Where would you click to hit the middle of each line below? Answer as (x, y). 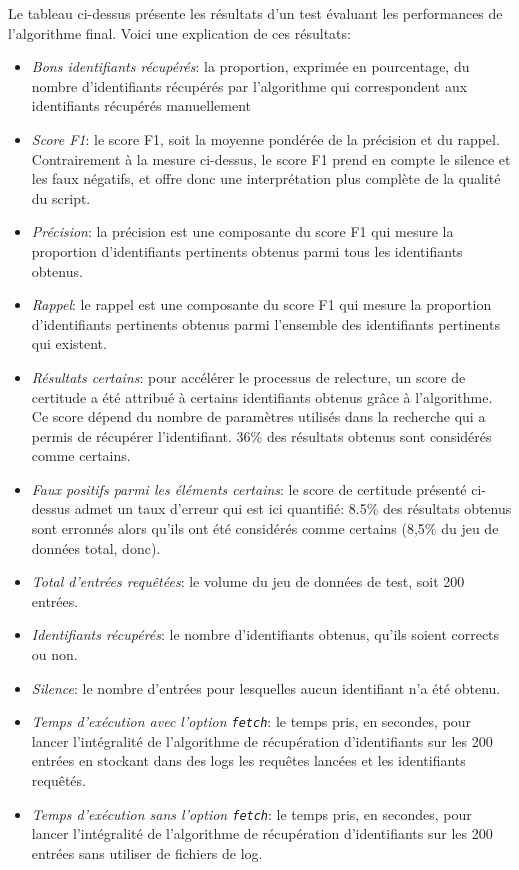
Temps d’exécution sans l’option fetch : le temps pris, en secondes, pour (251, 813)
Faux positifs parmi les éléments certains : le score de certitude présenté (249, 488)
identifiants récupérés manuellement (141, 105)
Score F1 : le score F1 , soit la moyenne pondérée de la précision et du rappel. (265, 138)
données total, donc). (96, 547)
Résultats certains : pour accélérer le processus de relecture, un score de (248, 376)
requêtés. (58, 780)
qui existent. (69, 343)
